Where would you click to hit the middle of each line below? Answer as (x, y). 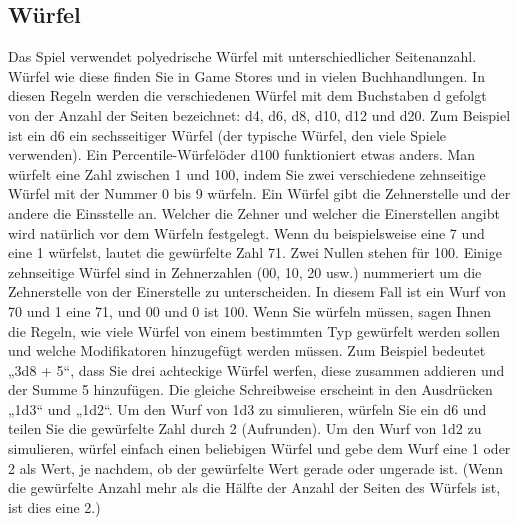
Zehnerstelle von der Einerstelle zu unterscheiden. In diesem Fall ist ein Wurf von (257, 291)
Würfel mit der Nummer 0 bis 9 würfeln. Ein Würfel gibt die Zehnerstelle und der (259, 193)
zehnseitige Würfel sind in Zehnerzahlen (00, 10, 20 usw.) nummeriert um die (245, 271)
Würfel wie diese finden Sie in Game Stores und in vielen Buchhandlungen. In (246, 75)
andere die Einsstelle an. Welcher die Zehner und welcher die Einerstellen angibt (254, 212)
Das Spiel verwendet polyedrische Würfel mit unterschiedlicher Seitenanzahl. (242, 56)
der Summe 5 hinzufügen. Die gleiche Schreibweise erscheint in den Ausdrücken (250, 389)
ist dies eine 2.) (54, 506)
